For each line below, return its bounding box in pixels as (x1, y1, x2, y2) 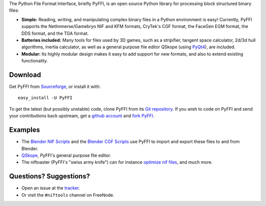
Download (9, 70, 41, 79)
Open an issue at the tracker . (21, 185, 80, 191)
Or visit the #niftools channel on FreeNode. (21, 192, 114, 198)
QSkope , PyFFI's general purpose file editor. (21, 152, 111, 158)
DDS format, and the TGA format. (21, 30, 89, 36)
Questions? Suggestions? (9, 172, 90, 180)
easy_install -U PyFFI (18, 95, 73, 101)
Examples (9, 126, 40, 134)
